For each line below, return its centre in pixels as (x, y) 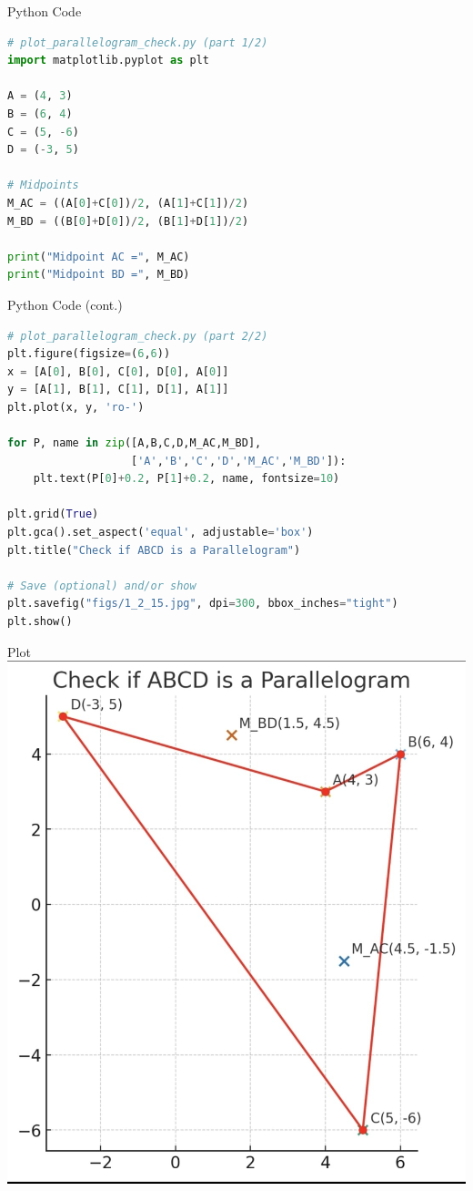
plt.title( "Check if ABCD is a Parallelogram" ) (154, 550)
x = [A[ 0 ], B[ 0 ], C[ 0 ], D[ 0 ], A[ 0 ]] (118, 371)
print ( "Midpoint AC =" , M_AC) (99, 257)
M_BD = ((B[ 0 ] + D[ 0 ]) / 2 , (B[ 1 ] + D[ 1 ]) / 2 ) (128, 221)
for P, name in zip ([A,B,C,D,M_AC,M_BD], (135, 443)
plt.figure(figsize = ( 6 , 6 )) (89, 354)
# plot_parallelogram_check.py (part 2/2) (138, 336)
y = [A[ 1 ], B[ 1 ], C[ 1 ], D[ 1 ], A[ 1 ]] (118, 390)
